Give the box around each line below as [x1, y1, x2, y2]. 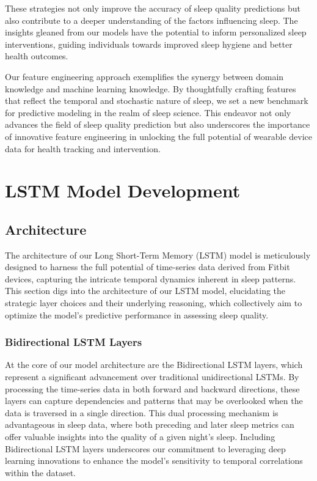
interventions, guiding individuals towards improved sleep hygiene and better [5, 37, 293, 50]
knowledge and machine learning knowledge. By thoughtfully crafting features [5, 82, 296, 95]
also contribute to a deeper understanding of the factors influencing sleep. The [5, 13, 298, 26]
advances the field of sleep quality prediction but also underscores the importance [5, 118, 310, 131]
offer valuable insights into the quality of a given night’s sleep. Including [5, 430, 275, 443]
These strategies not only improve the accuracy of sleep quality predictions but [5, 2, 301, 14]
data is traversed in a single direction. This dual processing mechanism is [5, 406, 279, 419]
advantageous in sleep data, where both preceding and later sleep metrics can [5, 418, 294, 431]
